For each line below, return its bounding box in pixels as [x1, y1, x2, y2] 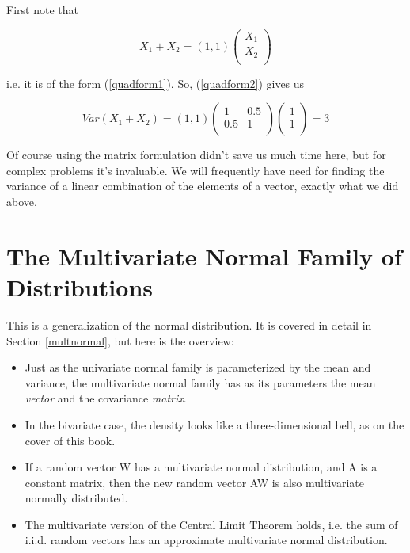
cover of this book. [25, 432, 116, 448]
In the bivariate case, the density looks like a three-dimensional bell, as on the [25, 416, 404, 433]
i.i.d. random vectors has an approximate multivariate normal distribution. [25, 532, 388, 548]
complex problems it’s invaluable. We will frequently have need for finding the [6, 162, 385, 178]
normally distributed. [25, 490, 128, 506]
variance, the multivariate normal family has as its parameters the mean [25, 374, 376, 391]
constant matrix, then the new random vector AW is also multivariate [25, 474, 364, 490]
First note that [6, 2, 78, 17]
